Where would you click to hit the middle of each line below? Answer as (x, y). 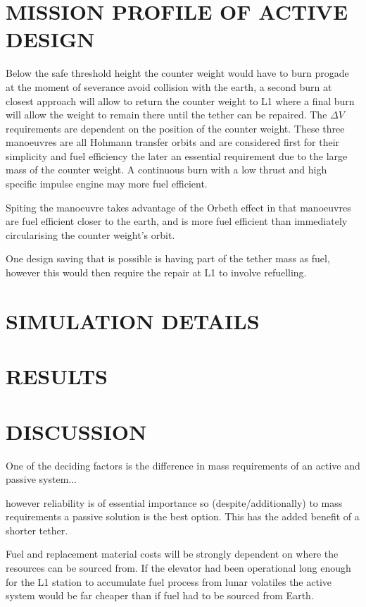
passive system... (42, 479)
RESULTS (57, 376)
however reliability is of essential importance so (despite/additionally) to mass (174, 502)
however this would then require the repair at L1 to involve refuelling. (156, 272)
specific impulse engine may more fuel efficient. (107, 184)
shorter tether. (37, 530)
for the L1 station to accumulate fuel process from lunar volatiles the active (169, 581)
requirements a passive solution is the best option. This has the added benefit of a (183, 516)
